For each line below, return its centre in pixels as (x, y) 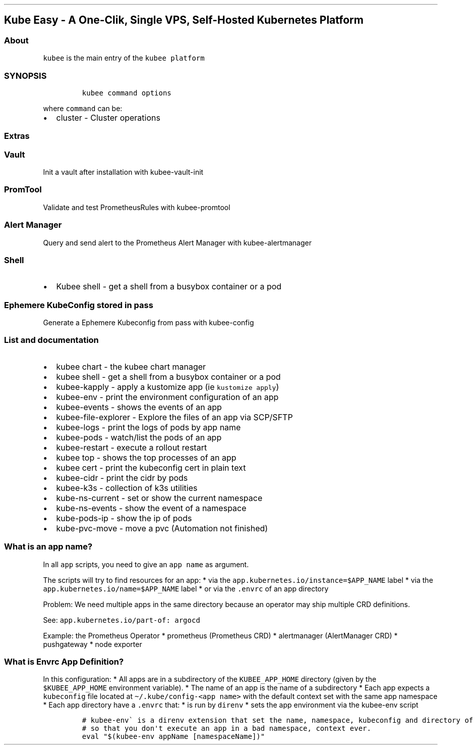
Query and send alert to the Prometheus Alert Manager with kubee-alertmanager (177, 242)
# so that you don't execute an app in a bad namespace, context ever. (226, 729)
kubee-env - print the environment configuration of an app (167, 397)
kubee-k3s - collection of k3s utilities (127, 488)
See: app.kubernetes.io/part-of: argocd (122, 620)
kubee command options (127, 93)
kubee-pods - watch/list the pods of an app (139, 437)
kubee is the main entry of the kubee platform (124, 58)
